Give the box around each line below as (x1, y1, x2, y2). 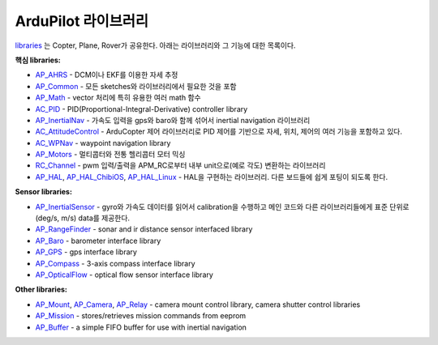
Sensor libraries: (15, 187, 73, 197)
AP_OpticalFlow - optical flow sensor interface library (35, 270, 214, 279)
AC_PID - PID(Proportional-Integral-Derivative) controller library (35, 104, 248, 113)
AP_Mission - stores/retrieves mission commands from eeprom (35, 311, 247, 321)
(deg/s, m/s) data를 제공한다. (35, 213, 130, 223)
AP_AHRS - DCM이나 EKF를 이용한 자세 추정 (35, 70, 178, 80)
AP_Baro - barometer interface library (35, 236, 161, 245)
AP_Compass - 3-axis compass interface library (35, 258, 195, 268)
